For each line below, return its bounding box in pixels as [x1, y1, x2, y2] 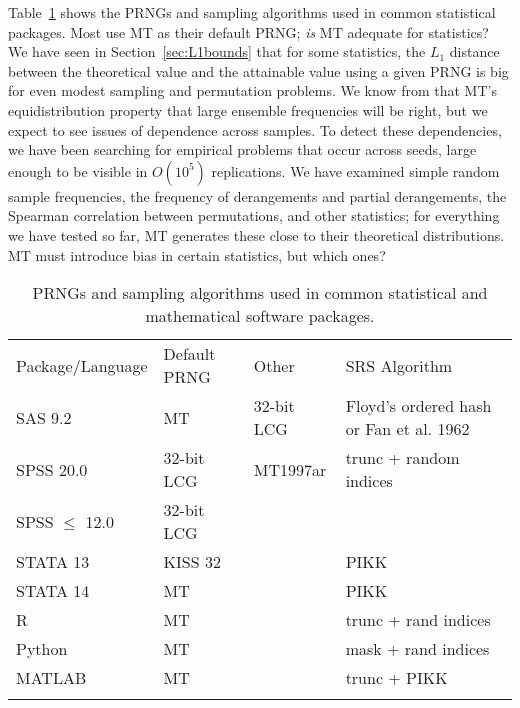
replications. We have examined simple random [211, 160, 500, 181]
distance [449, 41, 500, 62]
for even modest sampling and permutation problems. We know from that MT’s [8, 80, 497, 101]
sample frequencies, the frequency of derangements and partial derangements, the [8, 185, 507, 206]
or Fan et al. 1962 [345, 417, 470, 441]
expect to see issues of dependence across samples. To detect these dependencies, [8, 119, 502, 140]
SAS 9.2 [16, 405, 72, 429]
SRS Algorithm [345, 353, 453, 377]
